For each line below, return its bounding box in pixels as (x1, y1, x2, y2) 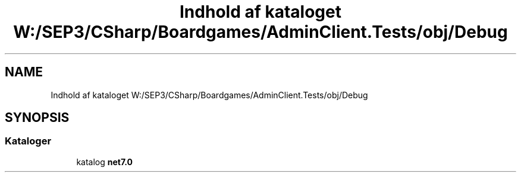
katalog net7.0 (76, 156, 133, 167)
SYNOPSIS (5, 110, 70, 125)
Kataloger (5, 135, 52, 147)
